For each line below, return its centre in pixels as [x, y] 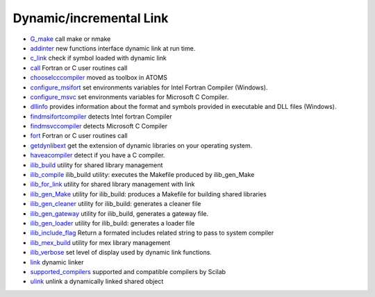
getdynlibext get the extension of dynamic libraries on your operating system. [141, 145]
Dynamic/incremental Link [91, 18]
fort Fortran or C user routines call [79, 136]
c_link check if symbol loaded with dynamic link [98, 58]
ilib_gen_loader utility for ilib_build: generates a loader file [112, 223]
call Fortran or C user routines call [79, 68]
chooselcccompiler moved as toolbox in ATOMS [99, 78]
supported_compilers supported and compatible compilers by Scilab [128, 271]
